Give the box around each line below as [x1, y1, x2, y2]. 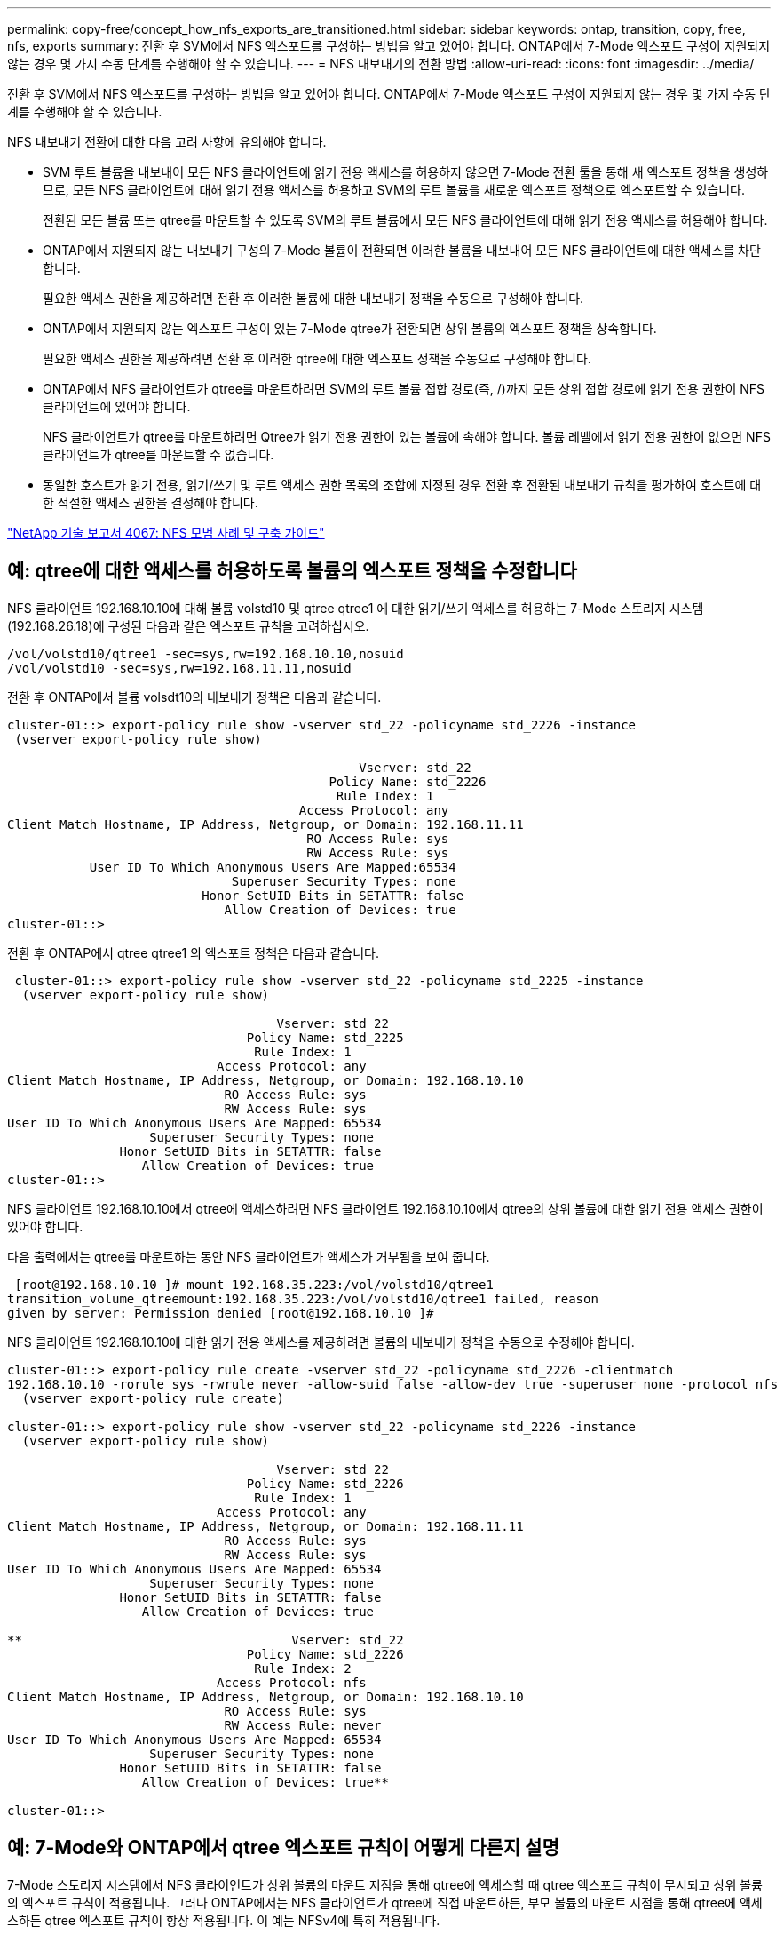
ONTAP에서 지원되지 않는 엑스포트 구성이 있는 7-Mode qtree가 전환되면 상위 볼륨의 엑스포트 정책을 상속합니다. [43, 321, 657, 336]
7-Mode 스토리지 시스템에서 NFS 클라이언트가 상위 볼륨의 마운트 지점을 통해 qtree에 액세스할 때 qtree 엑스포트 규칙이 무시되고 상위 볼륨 [7, 1876, 763, 1892]
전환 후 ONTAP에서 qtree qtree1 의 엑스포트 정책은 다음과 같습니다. [7, 944, 380, 960]
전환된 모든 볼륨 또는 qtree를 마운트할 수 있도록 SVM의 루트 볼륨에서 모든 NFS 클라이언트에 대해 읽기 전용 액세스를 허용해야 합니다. [43, 212, 768, 227]
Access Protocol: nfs [217, 1675, 367, 1690]
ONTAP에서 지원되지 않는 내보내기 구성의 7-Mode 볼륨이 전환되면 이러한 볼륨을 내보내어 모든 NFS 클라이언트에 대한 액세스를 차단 [43, 243, 761, 258]
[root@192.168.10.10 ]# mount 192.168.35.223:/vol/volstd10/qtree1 [14, 1277, 494, 1292]
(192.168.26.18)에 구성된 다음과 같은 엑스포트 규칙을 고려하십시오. [7, 617, 369, 633]
